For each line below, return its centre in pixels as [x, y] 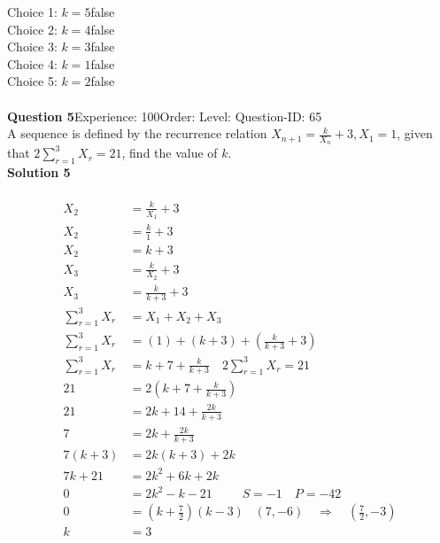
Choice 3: [32, 47]
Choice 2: [32, 29]
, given [415, 133]
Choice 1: [32, 12]
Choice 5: [32, 81]
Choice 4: [32, 63]
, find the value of [170, 153]
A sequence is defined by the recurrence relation [137, 133]
